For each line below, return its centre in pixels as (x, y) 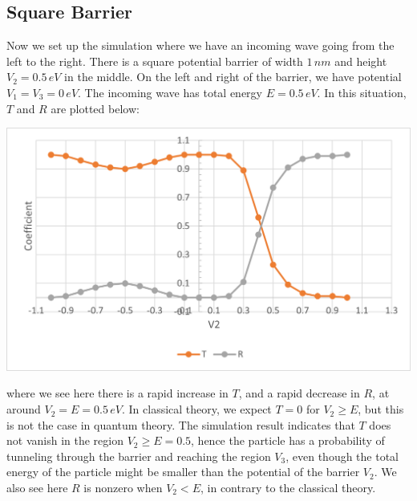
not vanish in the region (65, 440)
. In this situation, (362, 92)
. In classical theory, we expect (196, 409)
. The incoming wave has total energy (170, 92)
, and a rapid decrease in (299, 393)
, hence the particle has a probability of (288, 440)
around (24, 409)
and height (361, 61)
